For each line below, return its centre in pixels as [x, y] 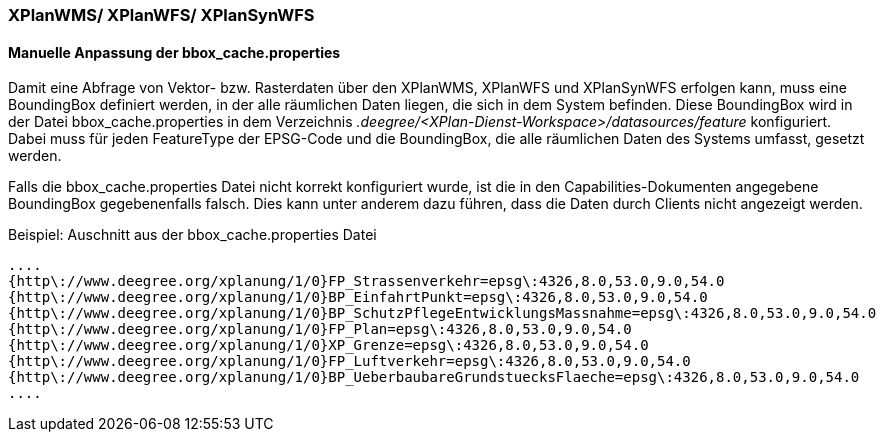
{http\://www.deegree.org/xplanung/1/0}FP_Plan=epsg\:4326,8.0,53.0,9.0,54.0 [320, 329]
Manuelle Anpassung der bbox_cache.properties [174, 52]
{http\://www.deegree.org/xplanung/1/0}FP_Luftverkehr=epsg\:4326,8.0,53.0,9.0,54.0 [349, 361]
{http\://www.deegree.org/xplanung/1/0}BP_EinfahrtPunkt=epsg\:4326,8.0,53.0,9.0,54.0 [358, 297]
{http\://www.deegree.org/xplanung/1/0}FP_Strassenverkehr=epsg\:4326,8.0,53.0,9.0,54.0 [366, 281]
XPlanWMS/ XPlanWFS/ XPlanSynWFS [161, 15]
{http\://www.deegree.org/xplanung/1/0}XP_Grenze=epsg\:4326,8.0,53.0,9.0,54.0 [328, 345]
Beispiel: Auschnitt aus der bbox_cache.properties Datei [192, 235]
